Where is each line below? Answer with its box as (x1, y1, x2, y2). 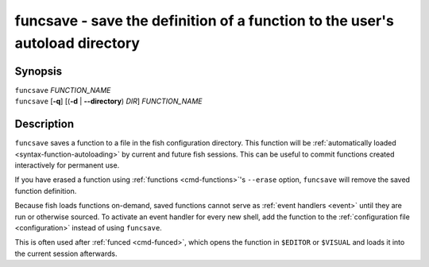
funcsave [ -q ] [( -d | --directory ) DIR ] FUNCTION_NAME (14, 96, 203, 106)
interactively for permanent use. (14, 160, 120, 170)
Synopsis (14, 64, 63, 78)
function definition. (14, 186, 77, 195)
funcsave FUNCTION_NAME (14, 85, 111, 95)
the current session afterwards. (14, 249, 118, 258)
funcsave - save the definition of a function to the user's (14, 12, 395, 29)
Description (14, 118, 75, 131)
